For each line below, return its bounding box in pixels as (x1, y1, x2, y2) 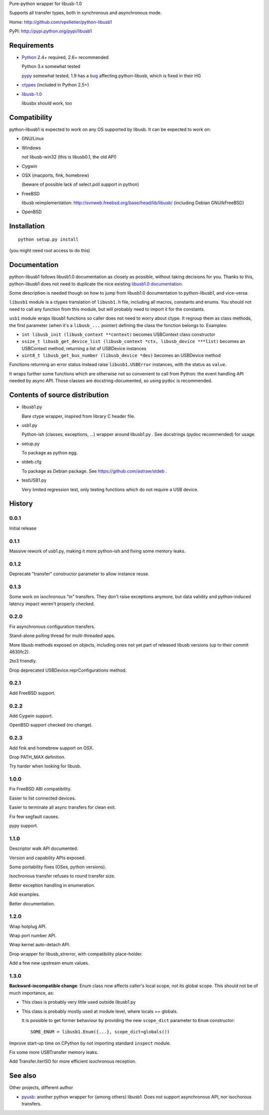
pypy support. (9, 823, 38, 829)
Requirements (9, 41, 54, 49)
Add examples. (9, 891, 40, 897)
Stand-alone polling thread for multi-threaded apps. (9, 633, 116, 639)
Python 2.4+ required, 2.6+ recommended (21, 54, 109, 60)
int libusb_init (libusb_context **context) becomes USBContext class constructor (21, 331, 216, 337)
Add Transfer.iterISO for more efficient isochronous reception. (9, 1059, 136, 1065)
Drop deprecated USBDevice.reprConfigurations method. (9, 667, 127, 673)
